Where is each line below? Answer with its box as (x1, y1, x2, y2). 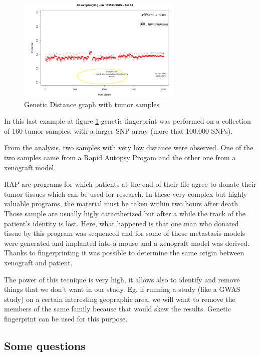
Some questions (4, 337, 86, 353)
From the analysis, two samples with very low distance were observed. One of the (4, 142, 253, 153)
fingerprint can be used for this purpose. (4, 313, 128, 323)
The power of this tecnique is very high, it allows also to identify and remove (4, 274, 240, 284)
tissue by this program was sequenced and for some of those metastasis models (4, 228, 245, 238)
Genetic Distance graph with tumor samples (24, 99, 160, 109)
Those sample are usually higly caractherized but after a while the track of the (4, 208, 245, 218)
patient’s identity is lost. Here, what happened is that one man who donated (4, 218, 239, 228)
